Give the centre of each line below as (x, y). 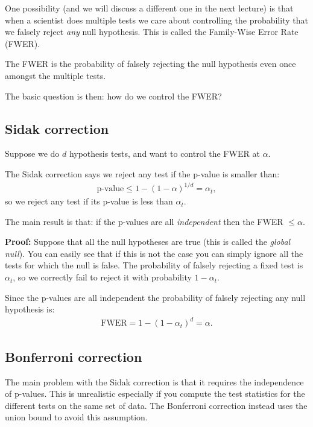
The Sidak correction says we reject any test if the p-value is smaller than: (142, 173)
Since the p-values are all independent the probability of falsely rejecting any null (155, 297)
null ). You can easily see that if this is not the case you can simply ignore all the (154, 253)
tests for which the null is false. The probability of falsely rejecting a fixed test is (154, 265)
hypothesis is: (30, 309)
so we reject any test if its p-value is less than (89, 201)
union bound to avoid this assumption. (76, 417)
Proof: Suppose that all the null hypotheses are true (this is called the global (148, 242)
